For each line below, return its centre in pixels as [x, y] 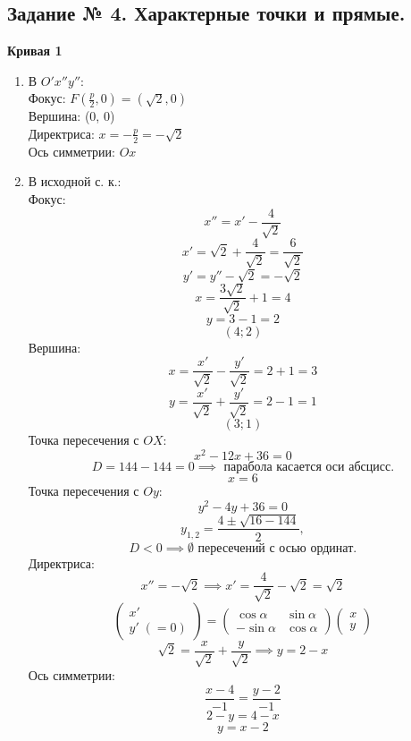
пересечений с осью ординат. [277, 548]
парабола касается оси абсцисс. [309, 468]
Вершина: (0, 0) [71, 116]
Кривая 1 [35, 51]
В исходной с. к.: [75, 181]
